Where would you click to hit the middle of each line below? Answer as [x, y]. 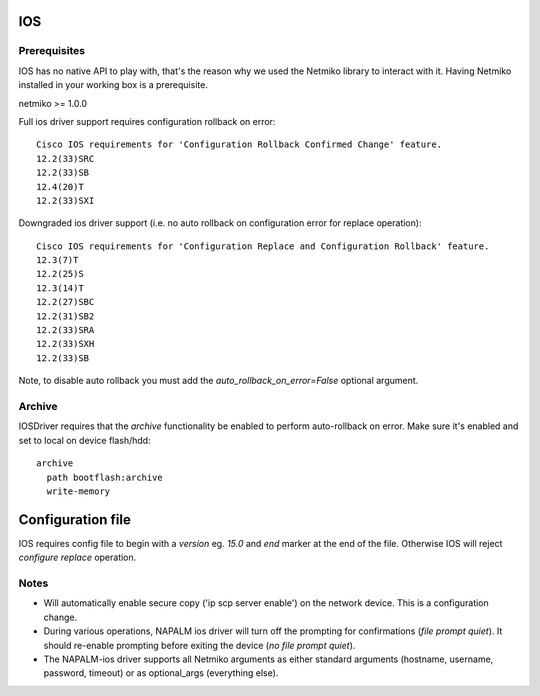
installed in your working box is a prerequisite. [113, 85]
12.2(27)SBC [65, 302]
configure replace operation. [77, 557]
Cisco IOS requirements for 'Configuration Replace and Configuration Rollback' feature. [263, 246]
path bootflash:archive [105, 477]
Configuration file [75, 519]
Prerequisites [51, 51]
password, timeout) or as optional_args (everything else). [161, 673]
